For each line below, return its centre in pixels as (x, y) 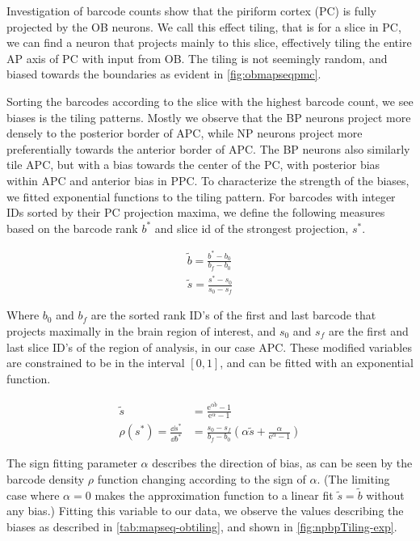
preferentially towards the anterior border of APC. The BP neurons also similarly (208, 148)
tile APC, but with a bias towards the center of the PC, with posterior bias (193, 165)
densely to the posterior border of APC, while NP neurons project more (185, 133)
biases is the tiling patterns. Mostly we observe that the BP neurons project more (209, 117)
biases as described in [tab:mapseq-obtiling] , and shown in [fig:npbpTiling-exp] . (202, 526)
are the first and (368, 330)
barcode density (46, 478)
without (385, 495)
